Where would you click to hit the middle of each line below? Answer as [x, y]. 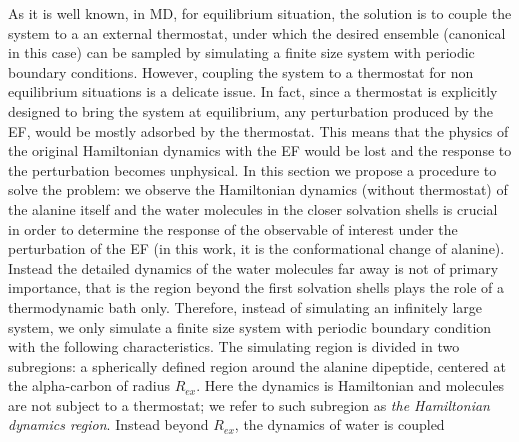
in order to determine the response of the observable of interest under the [233, 228]
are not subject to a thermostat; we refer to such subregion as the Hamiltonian [249, 404]
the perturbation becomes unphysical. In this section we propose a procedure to [252, 169]
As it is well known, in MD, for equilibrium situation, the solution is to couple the [260, 13]
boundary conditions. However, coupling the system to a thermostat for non [241, 71]
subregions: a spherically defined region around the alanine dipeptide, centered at [257, 365]
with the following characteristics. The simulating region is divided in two [234, 346]
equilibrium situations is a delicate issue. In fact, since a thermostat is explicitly [253, 91]
